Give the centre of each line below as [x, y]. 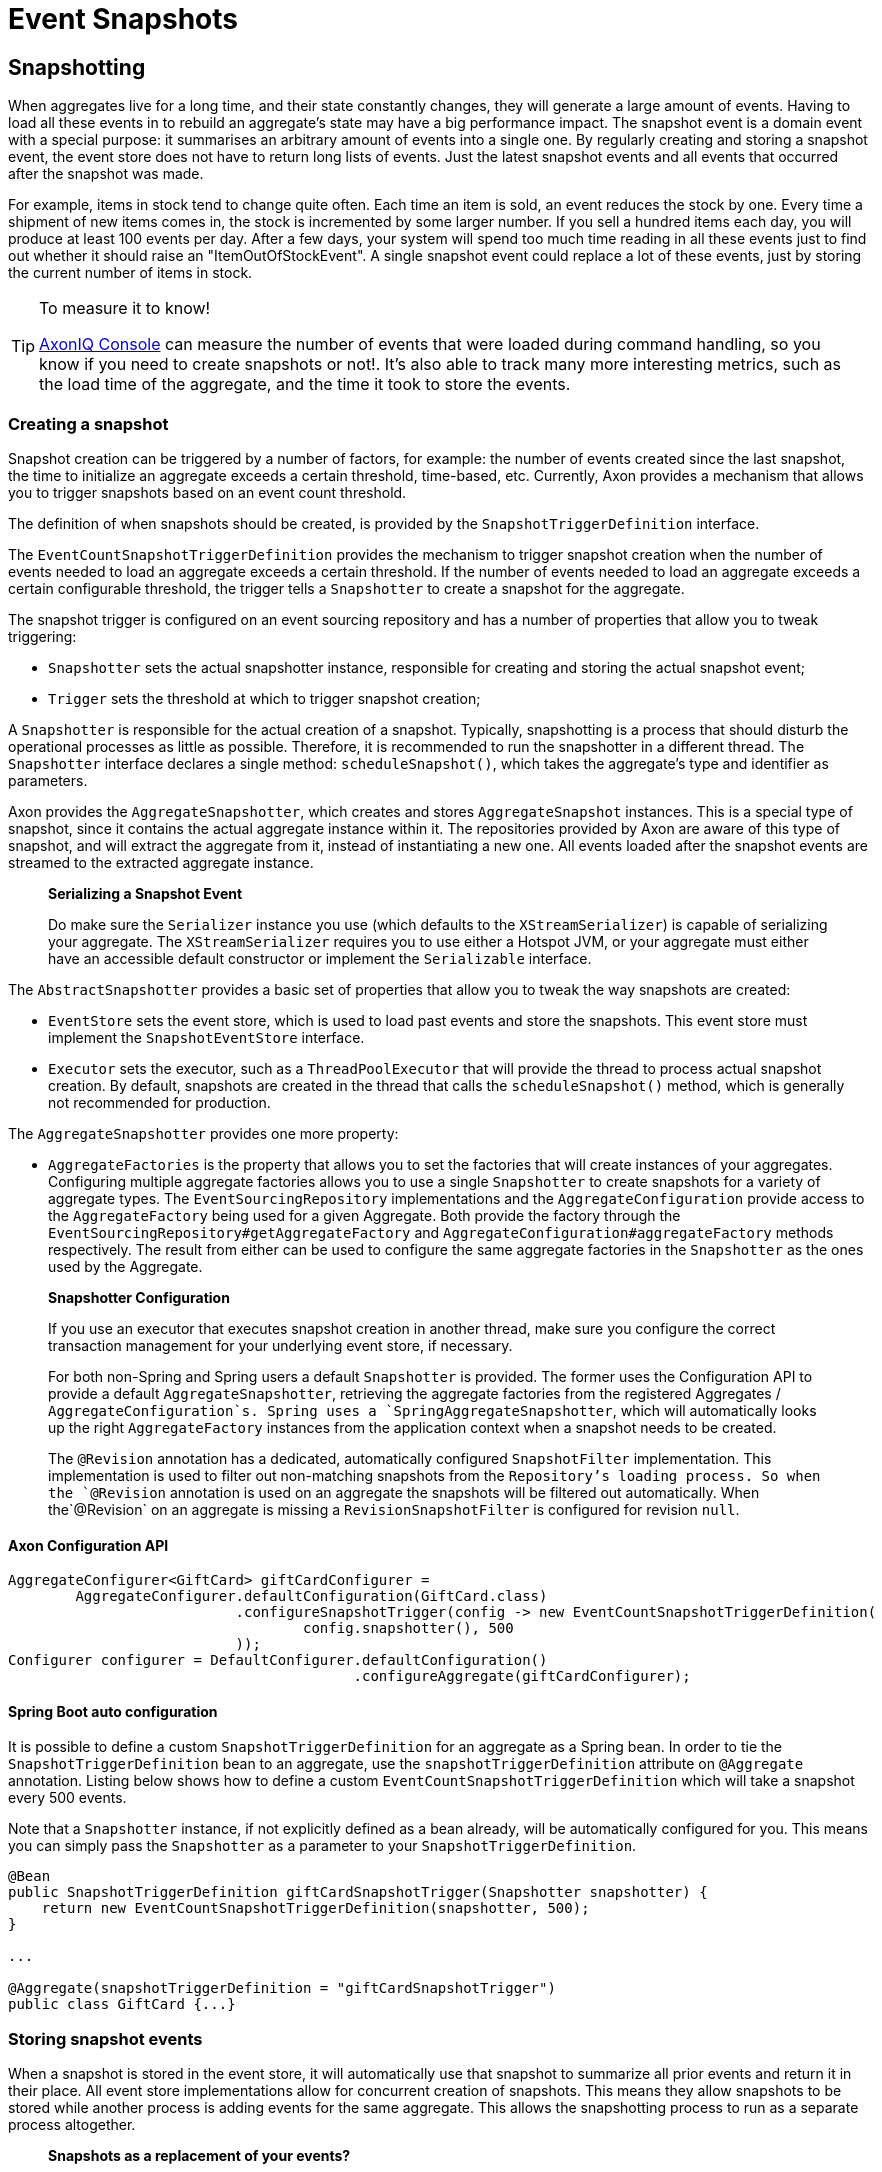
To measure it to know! [125, 308]
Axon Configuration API [88, 1545]
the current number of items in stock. [130, 273]
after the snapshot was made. [106, 174]
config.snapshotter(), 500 [408, 1628]
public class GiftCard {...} [122, 2004]
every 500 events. [67, 1798]
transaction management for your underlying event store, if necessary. [280, 1345]
